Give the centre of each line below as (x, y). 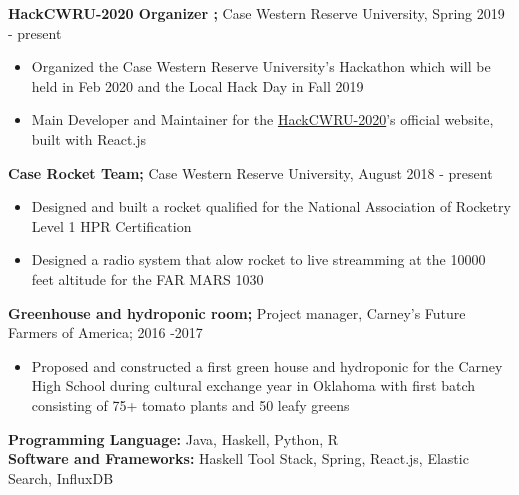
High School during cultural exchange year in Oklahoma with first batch (253, 385)
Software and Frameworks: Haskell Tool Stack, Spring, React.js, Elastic (238, 458)
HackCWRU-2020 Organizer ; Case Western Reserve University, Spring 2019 (256, 13)
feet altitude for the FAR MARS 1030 (147, 278)
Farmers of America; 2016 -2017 (105, 332)
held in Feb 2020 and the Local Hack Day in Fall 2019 (197, 85)
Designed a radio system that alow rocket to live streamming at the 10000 (258, 259)
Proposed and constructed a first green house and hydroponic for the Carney (267, 365)
